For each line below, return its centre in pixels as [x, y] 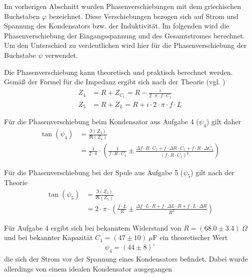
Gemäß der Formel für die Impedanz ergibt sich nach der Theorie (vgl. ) [115, 82]
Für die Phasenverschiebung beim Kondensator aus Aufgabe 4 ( [101, 122]
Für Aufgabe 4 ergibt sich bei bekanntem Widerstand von [93, 227]
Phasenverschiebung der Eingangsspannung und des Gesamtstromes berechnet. [124, 35]
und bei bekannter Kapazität [48, 237]
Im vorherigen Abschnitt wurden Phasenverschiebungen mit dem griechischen [122, 6]
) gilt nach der [212, 172]
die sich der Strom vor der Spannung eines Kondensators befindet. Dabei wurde [126, 259]
